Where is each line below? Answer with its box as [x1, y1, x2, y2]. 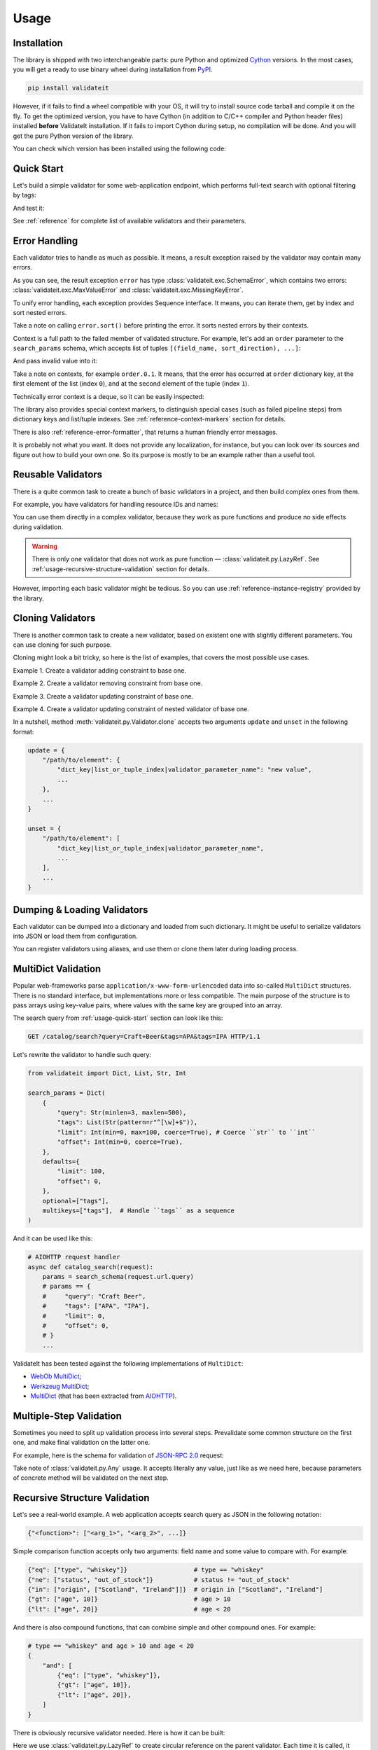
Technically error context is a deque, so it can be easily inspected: [13, 392, 204, 400]
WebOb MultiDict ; [30, 1372, 82, 1380]
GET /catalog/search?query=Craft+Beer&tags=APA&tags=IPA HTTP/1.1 [27, 1032, 260, 1041]
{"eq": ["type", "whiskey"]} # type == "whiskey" [27, 1566, 265, 1574]
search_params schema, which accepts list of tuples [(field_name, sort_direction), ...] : [13, 344, 301, 353]
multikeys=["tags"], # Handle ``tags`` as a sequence [42, 1206, 234, 1214]
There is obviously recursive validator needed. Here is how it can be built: [13, 1728, 225, 1737]
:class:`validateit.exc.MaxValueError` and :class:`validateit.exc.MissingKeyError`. [13, 286, 244, 294]
